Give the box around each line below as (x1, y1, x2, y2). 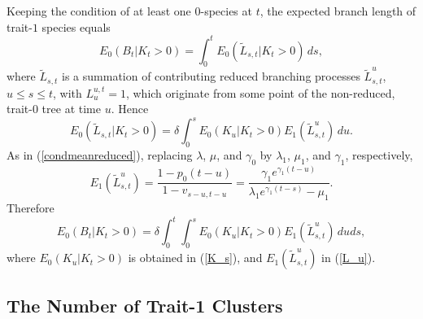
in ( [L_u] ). (321, 249, 376, 266)
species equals (41, 18, 111, 35)
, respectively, (345, 146, 413, 164)
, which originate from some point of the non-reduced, (125, 84, 395, 101)
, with (52, 84, 82, 101)
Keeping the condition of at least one (7, 2, 191, 19)
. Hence (111, 100, 149, 117)
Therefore (7, 199, 55, 216)
